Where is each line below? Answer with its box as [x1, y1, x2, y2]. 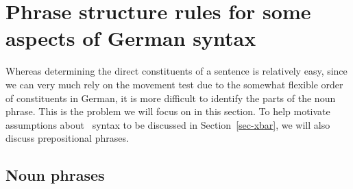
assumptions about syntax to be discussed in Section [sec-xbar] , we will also [5, 117, 330, 131]
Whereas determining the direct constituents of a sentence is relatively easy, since [5, 64, 348, 78]
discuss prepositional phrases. [5, 131, 129, 145]
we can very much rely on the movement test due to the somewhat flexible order [5, 77, 343, 91]
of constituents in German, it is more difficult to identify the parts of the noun [5, 90, 336, 105]
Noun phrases [5, 164, 105, 186]
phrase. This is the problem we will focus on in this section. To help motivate [5, 104, 330, 118]
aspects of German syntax [5, 24, 256, 52]
